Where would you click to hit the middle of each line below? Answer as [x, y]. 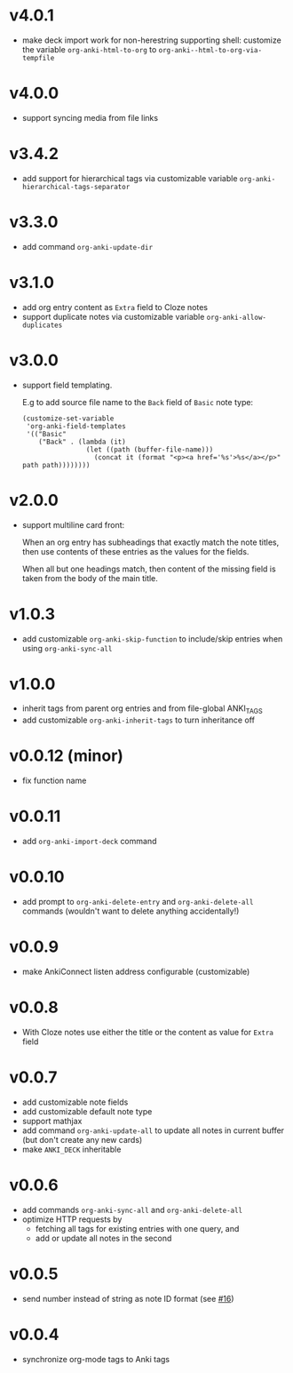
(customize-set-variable [68, 419]
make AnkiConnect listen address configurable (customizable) [136, 971]
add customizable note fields [75, 1102]
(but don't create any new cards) [82, 1139]
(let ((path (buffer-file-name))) [150, 450]
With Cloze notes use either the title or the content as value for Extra [147, 1032]
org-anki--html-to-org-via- [210, 50]
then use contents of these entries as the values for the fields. [135, 551]
